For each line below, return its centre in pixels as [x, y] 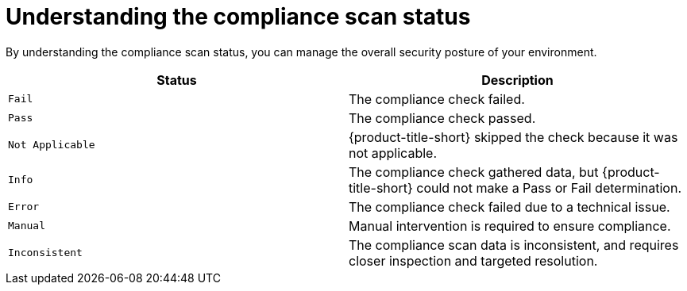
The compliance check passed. [442, 118]
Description [517, 80]
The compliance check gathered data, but [474, 172]
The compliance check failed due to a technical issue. [509, 207]
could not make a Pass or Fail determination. [549, 188]
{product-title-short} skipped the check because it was [513, 137]
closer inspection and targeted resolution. [473, 260]
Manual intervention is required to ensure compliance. [510, 226]
